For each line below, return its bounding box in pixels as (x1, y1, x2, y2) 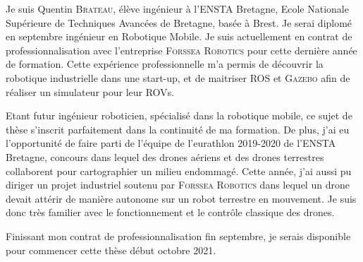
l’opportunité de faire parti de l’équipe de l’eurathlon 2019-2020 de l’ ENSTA (6, 136, 336, 150)
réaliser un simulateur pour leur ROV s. (6, 84, 175, 99)
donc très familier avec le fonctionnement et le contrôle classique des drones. (6, 205, 335, 220)
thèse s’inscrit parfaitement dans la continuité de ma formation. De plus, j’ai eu (6, 121, 350, 136)
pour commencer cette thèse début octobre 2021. (6, 242, 216, 257)
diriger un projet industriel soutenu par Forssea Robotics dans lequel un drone (6, 177, 350, 192)
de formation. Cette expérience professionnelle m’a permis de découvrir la (6, 56, 324, 71)
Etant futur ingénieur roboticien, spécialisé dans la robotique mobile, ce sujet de (6, 108, 352, 123)
